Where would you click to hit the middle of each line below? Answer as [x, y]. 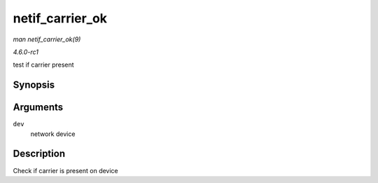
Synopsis [34, 85]
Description [39, 154]
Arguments [38, 108]
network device [53, 134]
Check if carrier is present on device [65, 170]
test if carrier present [43, 65]
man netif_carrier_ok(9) [47, 39]
